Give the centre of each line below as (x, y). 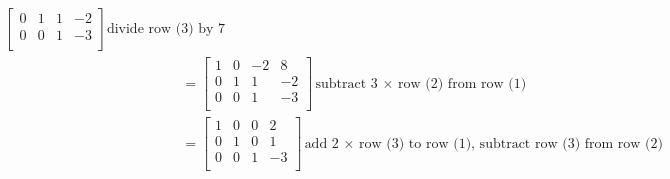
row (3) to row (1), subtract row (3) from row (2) (511, 143)
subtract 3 (346, 83)
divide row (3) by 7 (166, 29)
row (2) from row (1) (462, 83)
